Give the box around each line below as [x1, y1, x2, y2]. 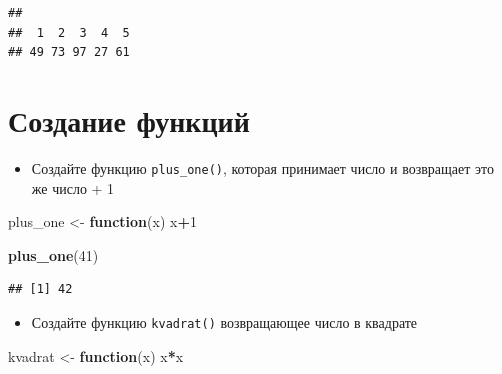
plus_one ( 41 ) [8, 244, 99, 265]
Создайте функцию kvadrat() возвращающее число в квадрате [31, 311, 418, 332]
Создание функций [8, 99, 250, 140]
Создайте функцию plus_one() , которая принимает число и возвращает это [31, 157, 494, 178]
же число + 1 [31, 177, 115, 198]
